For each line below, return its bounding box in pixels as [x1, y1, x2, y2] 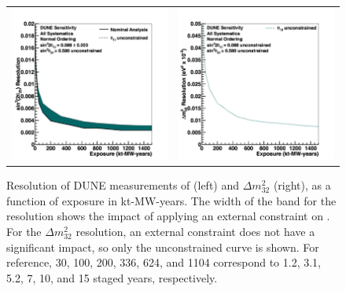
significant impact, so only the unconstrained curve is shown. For [6, 238, 319, 255]
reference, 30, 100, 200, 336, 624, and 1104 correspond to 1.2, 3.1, [6, 254, 322, 271]
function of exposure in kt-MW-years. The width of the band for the [6, 192, 337, 208]
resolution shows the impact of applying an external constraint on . [6, 208, 330, 224]
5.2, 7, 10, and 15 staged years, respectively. [6, 269, 218, 285]
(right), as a [273, 177, 331, 193]
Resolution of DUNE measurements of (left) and [6, 177, 240, 193]
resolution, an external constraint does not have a [75, 223, 315, 239]
